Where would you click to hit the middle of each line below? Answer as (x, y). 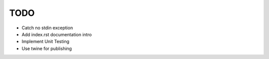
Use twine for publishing (47, 48)
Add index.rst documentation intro (57, 34)
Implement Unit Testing (46, 42)
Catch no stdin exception (47, 28)
